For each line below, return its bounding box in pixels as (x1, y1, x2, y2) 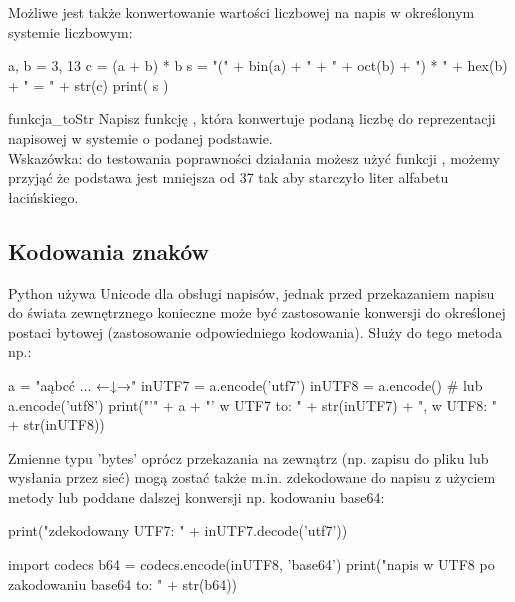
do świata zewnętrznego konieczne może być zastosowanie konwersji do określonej (8, 302, 506, 323)
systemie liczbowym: (8, 21, 133, 42)
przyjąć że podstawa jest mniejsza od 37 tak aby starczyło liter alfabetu (8, 167, 449, 188)
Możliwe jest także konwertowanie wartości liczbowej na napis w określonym (8, 2, 475, 22)
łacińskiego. (8, 186, 79, 207)
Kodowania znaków (8, 235, 210, 266)
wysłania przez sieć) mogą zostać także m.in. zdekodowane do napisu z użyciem (8, 467, 496, 488)
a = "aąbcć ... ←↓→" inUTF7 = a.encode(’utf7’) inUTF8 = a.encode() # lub (8, 374, 483, 395)
